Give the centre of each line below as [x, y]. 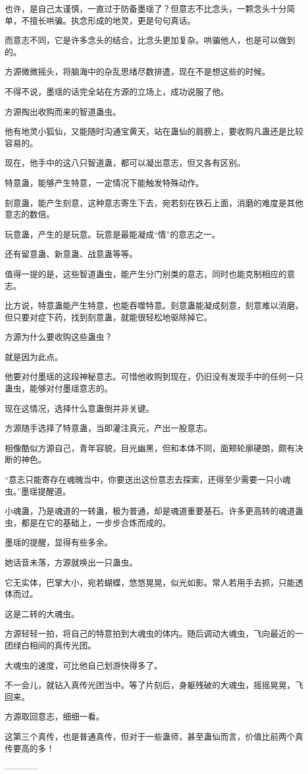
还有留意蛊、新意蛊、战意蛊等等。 [71, 254]
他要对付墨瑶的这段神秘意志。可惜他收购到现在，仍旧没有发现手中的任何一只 [154, 376]
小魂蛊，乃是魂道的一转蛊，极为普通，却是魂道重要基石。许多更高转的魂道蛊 [154, 511]
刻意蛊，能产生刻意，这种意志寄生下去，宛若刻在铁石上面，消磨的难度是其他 [154, 202]
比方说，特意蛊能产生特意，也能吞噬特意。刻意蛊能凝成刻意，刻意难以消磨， [154, 305]
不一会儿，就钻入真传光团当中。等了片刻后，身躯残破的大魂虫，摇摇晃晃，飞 [154, 685]
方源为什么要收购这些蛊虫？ [59, 337]
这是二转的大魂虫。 [42, 613]
